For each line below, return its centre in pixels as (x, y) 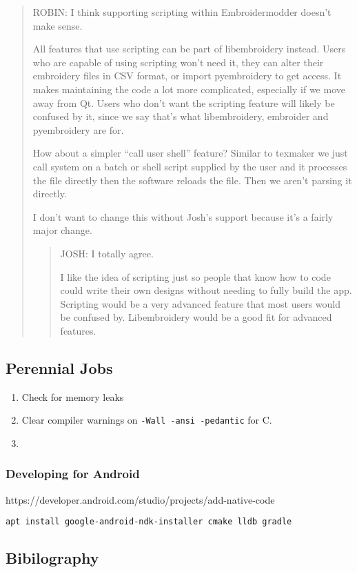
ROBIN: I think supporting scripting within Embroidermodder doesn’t (182, 12)
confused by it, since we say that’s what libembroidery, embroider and (181, 116)
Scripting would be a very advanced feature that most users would (200, 303)
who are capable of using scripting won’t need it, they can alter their (178, 62)
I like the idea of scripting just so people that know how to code (195, 276)
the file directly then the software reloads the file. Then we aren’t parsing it (192, 180)
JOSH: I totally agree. (107, 253)
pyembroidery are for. (78, 129)
